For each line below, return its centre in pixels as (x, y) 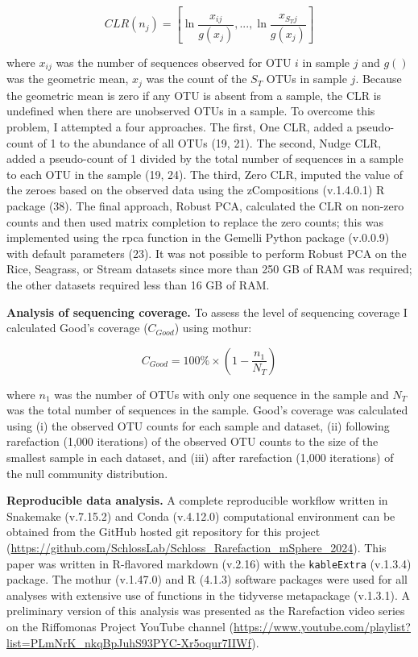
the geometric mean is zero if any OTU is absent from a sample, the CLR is (194, 95)
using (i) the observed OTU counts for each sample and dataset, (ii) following (198, 425)
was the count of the (197, 79)
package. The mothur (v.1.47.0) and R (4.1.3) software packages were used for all (207, 579)
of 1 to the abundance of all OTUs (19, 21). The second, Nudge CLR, (209, 142)
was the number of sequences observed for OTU (174, 62)
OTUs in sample (306, 79)
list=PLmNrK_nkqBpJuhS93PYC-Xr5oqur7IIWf (129, 642)
